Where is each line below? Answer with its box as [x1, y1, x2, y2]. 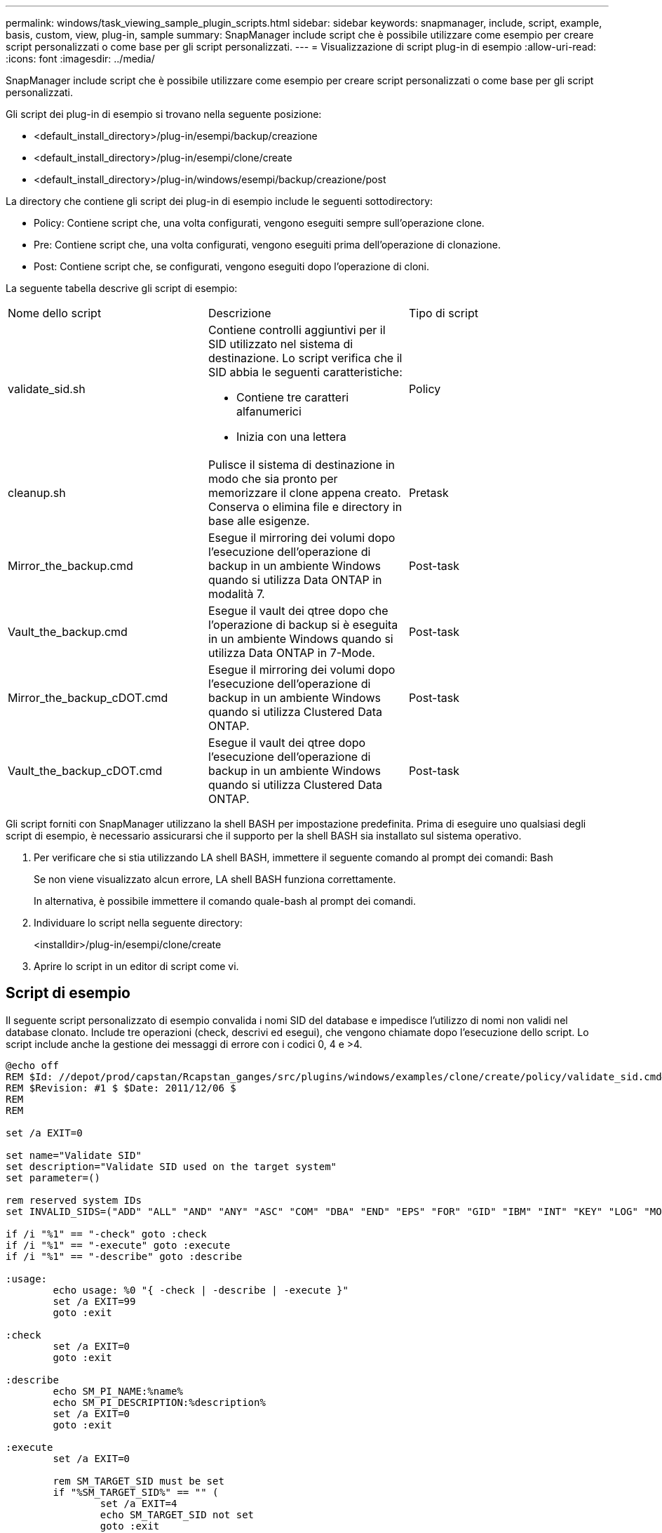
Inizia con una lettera [236, 430, 346, 444]
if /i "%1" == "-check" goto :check [6, 1228, 207, 1240]
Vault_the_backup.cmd [8, 625, 128, 639]
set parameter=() [6, 1172, 100, 1183]
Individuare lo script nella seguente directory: [34, 917, 243, 929]
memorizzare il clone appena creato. [208, 486, 401, 500]
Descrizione [208, 306, 271, 320]
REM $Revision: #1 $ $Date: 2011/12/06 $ [6, 1082, 236, 1094]
